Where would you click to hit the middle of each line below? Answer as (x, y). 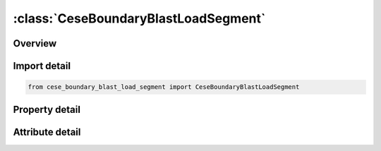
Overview (35, 43)
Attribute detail (47, 132)
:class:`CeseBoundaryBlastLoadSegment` (139, 18)
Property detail (47, 109)
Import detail (42, 66)
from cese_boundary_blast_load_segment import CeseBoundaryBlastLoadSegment (164, 87)
